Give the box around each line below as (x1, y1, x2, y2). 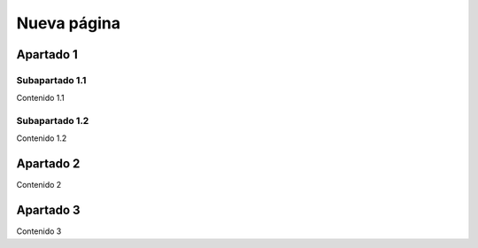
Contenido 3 (16, 226, 62, 236)
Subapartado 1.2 (16, 115, 89, 128)
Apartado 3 (16, 203, 81, 218)
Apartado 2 (16, 156, 81, 172)
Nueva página (16, 13, 121, 33)
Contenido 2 (16, 180, 62, 190)
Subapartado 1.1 (16, 74, 87, 86)
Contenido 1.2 (16, 133, 67, 143)
